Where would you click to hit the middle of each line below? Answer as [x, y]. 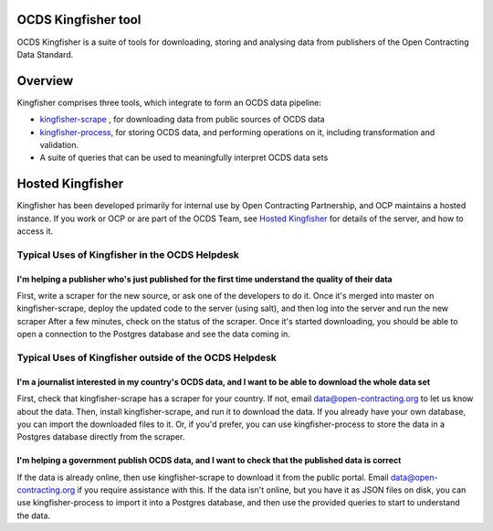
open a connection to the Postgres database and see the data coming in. [154, 335]
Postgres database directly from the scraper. [101, 437]
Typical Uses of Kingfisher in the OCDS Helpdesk [128, 254]
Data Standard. [45, 54]
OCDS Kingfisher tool [79, 20]
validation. [59, 144]
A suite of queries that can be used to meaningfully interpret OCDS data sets [184, 158]
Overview [45, 81]
